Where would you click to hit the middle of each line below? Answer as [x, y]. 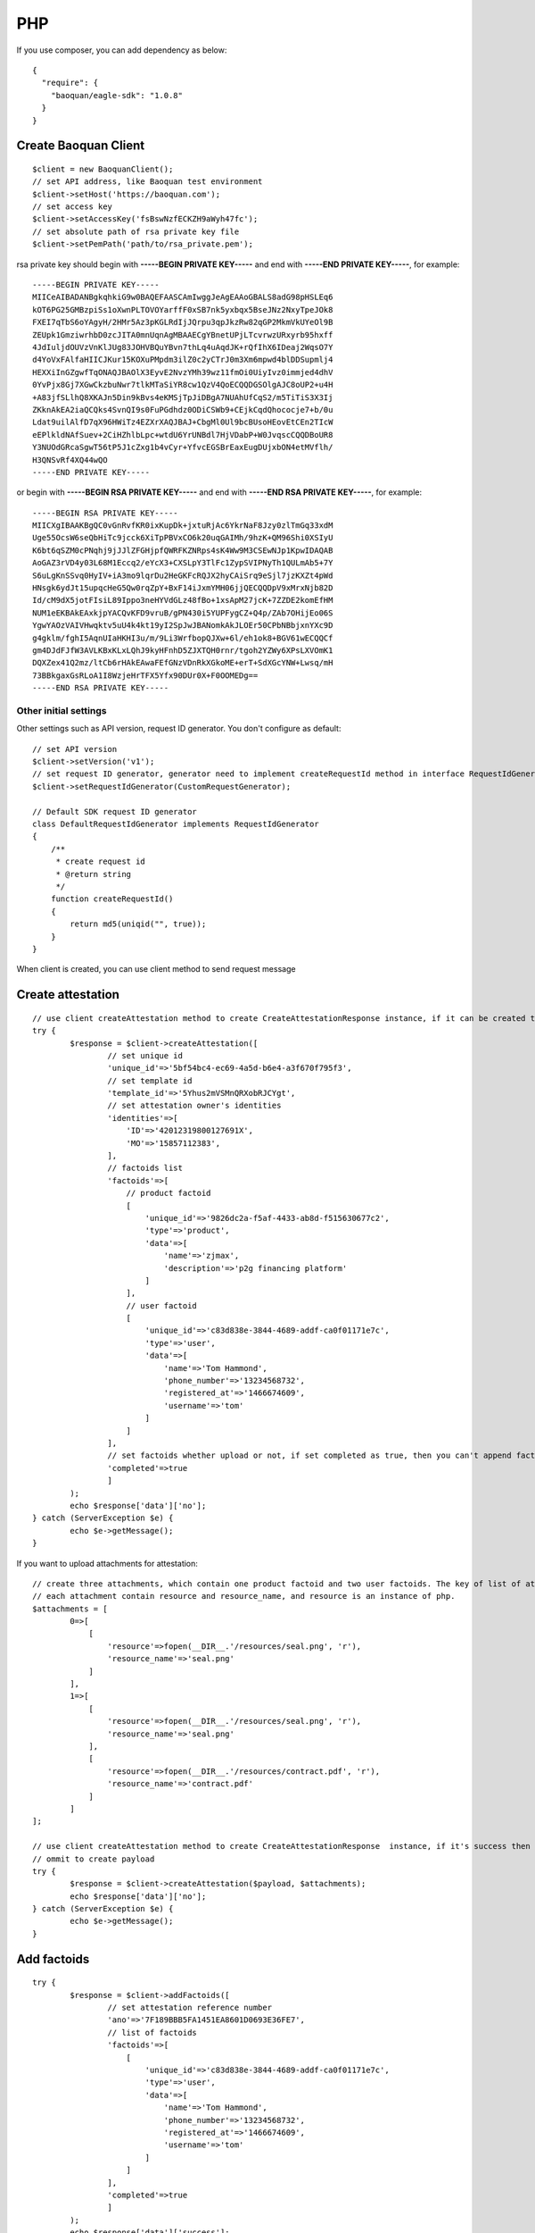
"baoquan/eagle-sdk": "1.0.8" [116, 95]
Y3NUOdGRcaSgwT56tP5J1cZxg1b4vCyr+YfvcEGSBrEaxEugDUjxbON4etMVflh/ [183, 447]
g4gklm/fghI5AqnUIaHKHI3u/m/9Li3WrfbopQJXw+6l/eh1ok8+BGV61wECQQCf [183, 638]
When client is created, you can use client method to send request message [156, 969]
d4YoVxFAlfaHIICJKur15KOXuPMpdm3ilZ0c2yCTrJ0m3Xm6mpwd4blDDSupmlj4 [183, 360]
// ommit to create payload [94, 1859]
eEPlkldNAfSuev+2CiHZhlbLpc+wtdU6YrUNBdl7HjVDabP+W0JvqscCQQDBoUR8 [183, 435]
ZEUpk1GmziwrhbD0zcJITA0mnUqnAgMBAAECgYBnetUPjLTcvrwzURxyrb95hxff [183, 335]
